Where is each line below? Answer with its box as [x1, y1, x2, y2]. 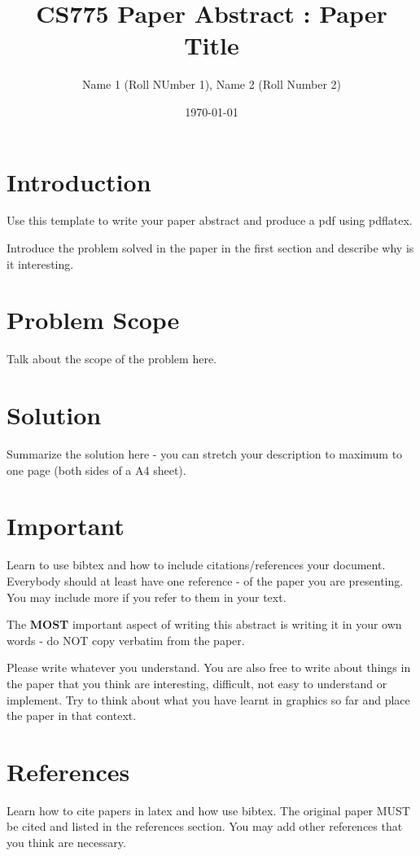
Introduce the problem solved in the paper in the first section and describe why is [7, 239, 414, 257]
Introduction [7, 165, 151, 198]
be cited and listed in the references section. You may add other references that [7, 818, 403, 835]
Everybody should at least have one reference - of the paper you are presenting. [7, 572, 404, 589]
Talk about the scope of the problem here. [7, 350, 217, 367]
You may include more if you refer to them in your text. [7, 588, 287, 605]
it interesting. [7, 255, 74, 272]
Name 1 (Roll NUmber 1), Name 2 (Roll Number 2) [81, 76, 342, 93]
